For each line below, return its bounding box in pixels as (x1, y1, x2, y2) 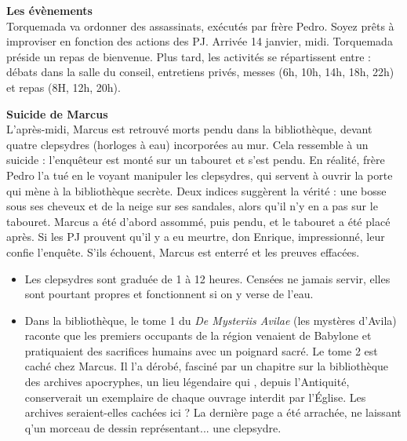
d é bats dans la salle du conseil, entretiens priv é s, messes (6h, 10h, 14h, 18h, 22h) (6, 64, 394, 80)
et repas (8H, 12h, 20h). (6, 78, 121, 95)
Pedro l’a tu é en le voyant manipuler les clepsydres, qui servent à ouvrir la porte (6, 166, 393, 183)
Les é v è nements (6, 2, 93, 18)
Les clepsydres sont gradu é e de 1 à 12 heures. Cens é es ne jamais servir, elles (24, 270, 391, 286)
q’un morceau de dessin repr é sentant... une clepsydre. (24, 419, 282, 436)
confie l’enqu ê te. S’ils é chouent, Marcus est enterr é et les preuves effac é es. (6, 243, 360, 260)
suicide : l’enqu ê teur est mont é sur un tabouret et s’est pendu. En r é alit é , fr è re (6, 151, 385, 168)
